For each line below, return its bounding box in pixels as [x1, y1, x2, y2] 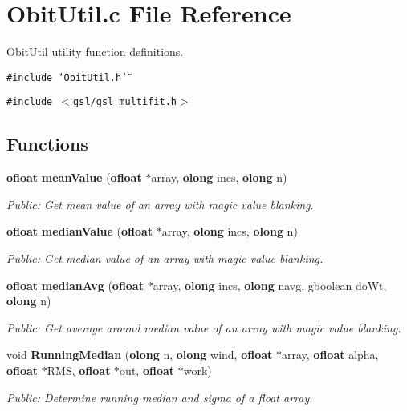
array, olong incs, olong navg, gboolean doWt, [153, 276, 387, 293]
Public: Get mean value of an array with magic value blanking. [6, 195, 314, 212]
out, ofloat [120, 361, 175, 378]
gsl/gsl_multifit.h [73, 96, 177, 108]
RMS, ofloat [47, 361, 111, 378]
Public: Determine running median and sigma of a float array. [6, 389, 313, 405]
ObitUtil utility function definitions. [6, 43, 184, 60]
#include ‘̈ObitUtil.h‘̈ [6, 71, 128, 83]
